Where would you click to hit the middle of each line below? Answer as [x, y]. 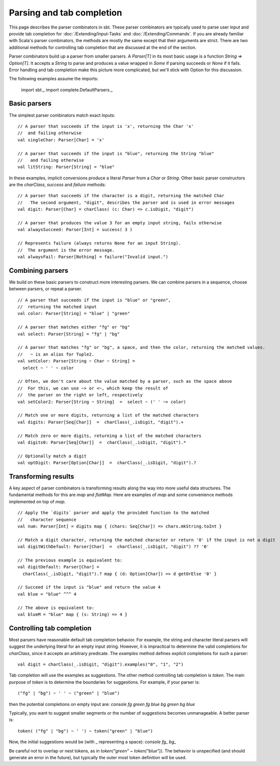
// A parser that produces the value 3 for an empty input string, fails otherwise [120, 223]
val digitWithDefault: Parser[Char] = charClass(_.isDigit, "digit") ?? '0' [113, 547]
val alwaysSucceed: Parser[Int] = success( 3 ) [75, 230]
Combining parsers [39, 271]
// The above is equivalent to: [56, 608]
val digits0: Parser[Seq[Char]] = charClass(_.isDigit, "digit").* [102, 442]
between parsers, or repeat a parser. [46, 289]
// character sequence [47, 519]
